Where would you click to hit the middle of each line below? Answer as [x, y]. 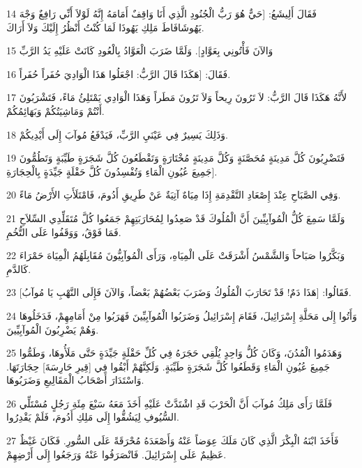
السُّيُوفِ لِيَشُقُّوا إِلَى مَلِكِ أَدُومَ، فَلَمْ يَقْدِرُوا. [93, 417]
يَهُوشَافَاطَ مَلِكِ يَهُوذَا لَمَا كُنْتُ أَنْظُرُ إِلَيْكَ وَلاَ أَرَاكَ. [105, 27]
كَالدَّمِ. [19, 268]
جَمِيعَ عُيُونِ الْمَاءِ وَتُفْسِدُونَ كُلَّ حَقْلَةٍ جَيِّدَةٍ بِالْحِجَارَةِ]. [112, 171]
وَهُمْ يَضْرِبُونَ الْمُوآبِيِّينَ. [53, 329]
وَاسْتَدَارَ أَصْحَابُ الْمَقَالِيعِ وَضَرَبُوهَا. [75, 380]
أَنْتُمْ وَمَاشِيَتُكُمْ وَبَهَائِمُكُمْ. [55, 110]
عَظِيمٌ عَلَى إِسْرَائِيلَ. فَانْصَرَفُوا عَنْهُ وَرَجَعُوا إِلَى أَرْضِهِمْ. [116, 454]
